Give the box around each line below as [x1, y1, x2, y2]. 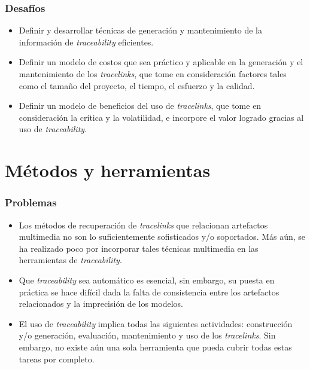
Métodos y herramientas [5, 158, 211, 182]
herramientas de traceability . [19, 254, 122, 266]
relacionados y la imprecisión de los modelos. [19, 297, 183, 310]
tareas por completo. [19, 352, 95, 365]
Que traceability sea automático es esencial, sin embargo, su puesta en [19, 273, 275, 286]
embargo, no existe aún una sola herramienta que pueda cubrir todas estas [19, 340, 292, 353]
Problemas [5, 195, 57, 210]
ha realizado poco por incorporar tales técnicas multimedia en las [19, 242, 259, 254]
